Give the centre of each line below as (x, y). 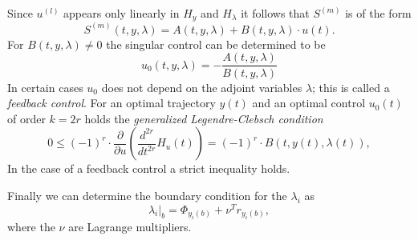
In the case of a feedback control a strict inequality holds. (149, 168)
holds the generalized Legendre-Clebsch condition (204, 118)
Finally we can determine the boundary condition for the (147, 195)
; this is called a (351, 87)
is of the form (378, 13)
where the (31, 226)
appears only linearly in (122, 13)
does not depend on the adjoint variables (202, 87)
